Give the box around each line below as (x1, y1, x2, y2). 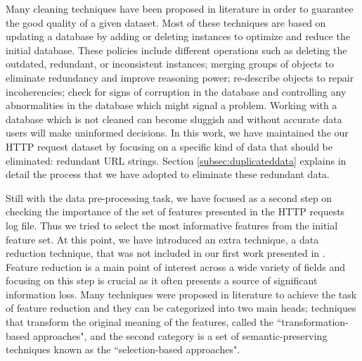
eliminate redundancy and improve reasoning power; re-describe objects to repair (6, 70, 354, 84)
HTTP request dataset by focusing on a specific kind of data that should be (6, 139, 332, 153)
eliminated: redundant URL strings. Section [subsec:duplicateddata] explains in (6, 153, 347, 167)
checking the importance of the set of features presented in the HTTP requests (6, 204, 345, 219)
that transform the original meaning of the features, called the (6, 315, 274, 329)
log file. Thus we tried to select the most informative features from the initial (6, 217, 338, 232)
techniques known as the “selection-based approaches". (6, 342, 240, 357)
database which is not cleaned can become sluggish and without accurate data (6, 111, 342, 126)
